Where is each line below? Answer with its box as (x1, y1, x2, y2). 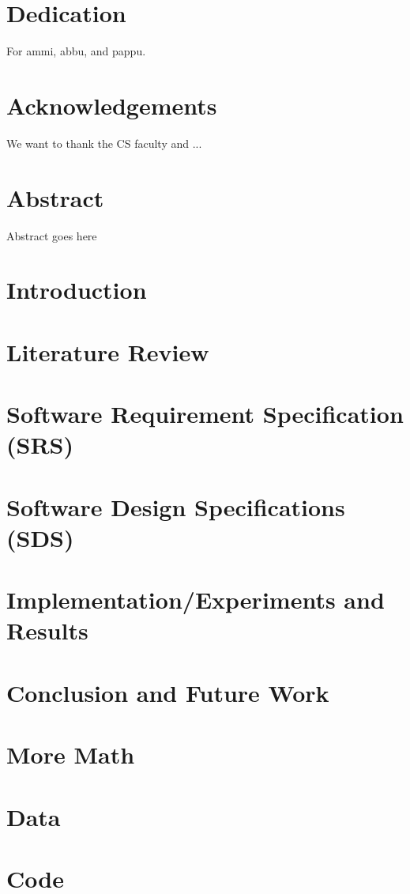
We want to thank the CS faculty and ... (6, 134, 202, 151)
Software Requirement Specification (6, 398, 404, 430)
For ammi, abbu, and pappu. (6, 43, 146, 59)
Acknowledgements (6, 89, 217, 121)
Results (6, 614, 88, 647)
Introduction (6, 273, 147, 306)
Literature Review (6, 335, 209, 368)
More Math (6, 738, 135, 771)
